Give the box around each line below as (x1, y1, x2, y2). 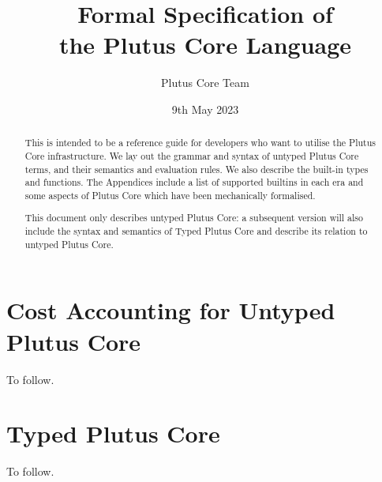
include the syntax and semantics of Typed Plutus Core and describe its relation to (24, 224, 368, 238)
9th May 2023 (171, 100, 239, 117)
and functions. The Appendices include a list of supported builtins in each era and (24, 175, 364, 189)
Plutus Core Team (161, 74, 249, 91)
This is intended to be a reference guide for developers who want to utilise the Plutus (24, 136, 376, 149)
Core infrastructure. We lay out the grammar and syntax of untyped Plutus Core (24, 149, 359, 162)
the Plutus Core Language (58, 28, 352, 61)
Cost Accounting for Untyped (6, 294, 335, 326)
